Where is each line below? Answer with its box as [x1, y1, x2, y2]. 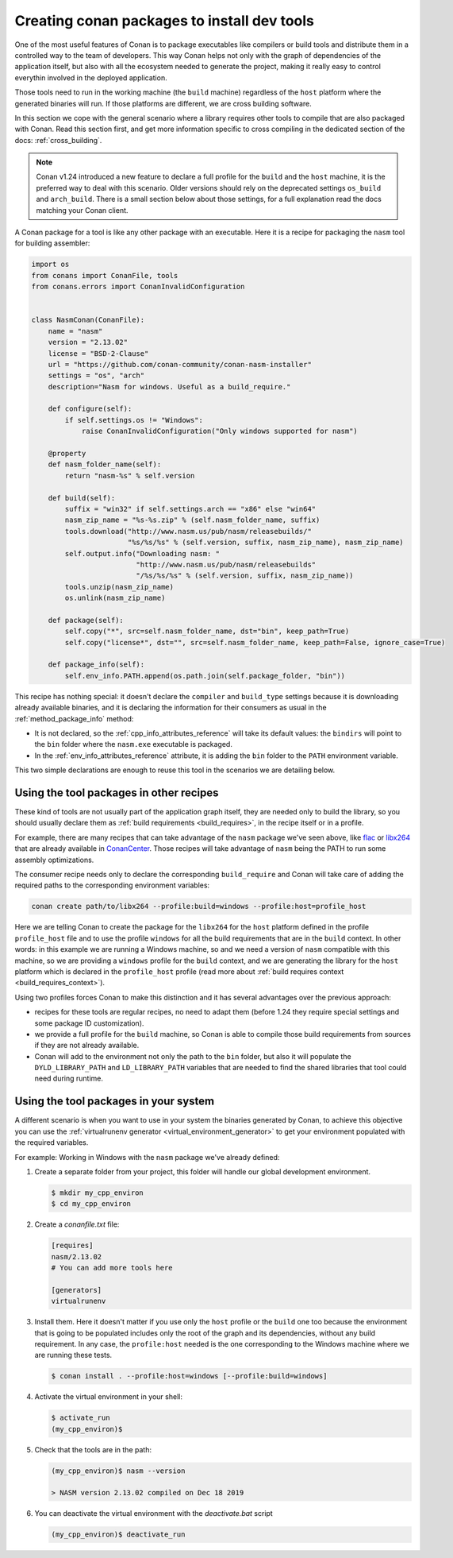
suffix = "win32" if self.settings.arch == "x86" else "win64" [64, 505, 317, 513]
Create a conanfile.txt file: [34, 1220, 120, 1229]
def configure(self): [48, 404, 132, 413]
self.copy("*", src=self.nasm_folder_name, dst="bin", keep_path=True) [64, 627, 350, 636]
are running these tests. [34, 1351, 113, 1360]
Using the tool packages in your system [14, 1095, 215, 1108]
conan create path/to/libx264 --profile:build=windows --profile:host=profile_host [31, 902, 367, 911]
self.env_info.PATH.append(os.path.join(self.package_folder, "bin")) [64, 671, 345, 680]
